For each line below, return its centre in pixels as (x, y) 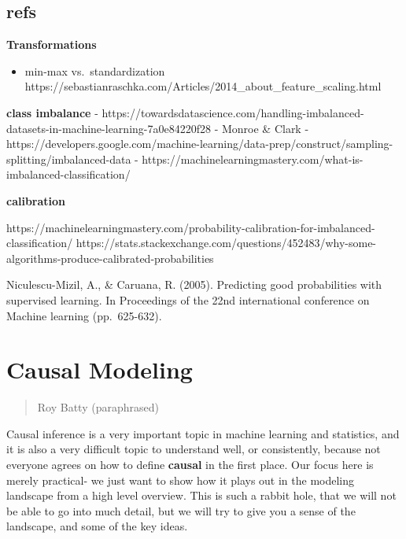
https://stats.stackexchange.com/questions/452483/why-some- (226, 243)
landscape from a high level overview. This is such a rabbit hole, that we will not (201, 495)
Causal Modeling (100, 369)
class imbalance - (52, 112)
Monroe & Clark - (265, 128)
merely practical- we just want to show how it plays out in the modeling (181, 480)
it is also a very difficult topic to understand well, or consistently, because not (194, 449)
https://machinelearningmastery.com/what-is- (253, 159)
